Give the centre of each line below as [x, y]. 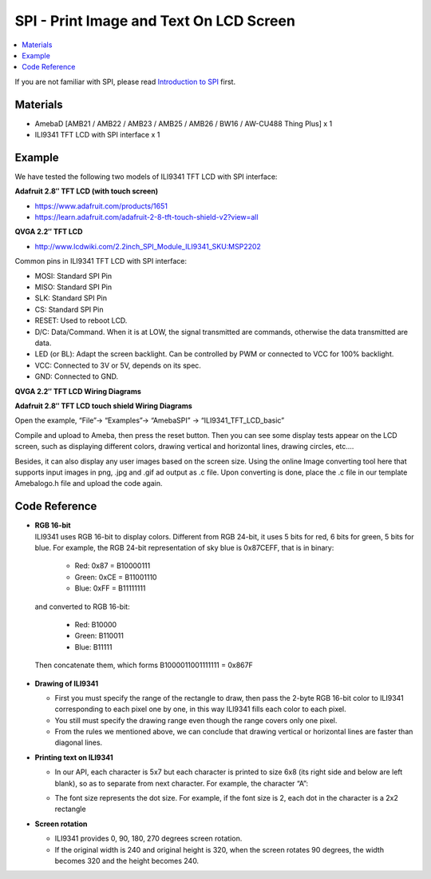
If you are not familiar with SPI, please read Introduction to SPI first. [125, 82]
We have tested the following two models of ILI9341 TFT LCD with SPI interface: [146, 177]
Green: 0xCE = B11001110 [116, 577]
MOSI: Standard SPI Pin [73, 276]
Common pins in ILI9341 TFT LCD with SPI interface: [101, 261]
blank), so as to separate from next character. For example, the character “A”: [182, 783]
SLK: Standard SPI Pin [71, 298]
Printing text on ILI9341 [74, 757]
